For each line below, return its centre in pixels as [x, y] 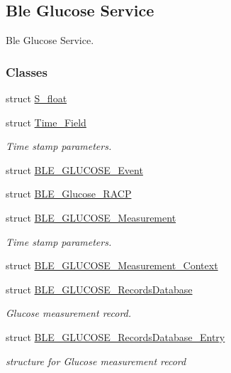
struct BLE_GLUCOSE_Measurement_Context [112, 265]
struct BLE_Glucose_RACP [69, 194]
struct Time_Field [46, 122]
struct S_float [36, 98]
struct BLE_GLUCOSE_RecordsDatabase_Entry [115, 336]
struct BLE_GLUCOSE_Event [74, 169]
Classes [27, 71]
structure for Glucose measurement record [96, 361]
